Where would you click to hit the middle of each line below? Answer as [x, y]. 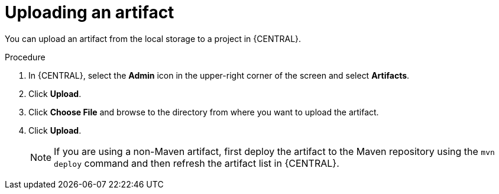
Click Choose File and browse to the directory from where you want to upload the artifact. [204, 112]
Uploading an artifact [90, 12]
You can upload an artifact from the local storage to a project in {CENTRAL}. [153, 38]
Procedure [25, 57]
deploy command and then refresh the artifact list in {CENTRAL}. [197, 163]
